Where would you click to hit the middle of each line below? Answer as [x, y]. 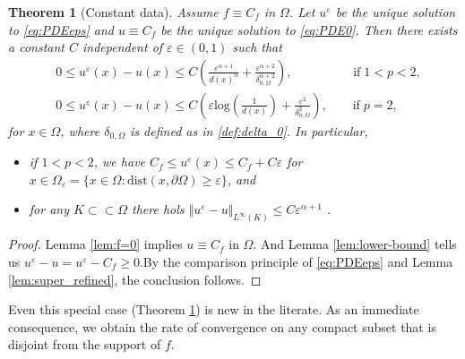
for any [49, 209]
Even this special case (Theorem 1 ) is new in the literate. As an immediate [214, 309]
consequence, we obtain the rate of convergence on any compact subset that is [222, 326]
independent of [123, 47]
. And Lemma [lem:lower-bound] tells [355, 244]
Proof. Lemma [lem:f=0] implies [95, 244]
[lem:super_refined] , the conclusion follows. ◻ [135, 279]
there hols [158, 209]
